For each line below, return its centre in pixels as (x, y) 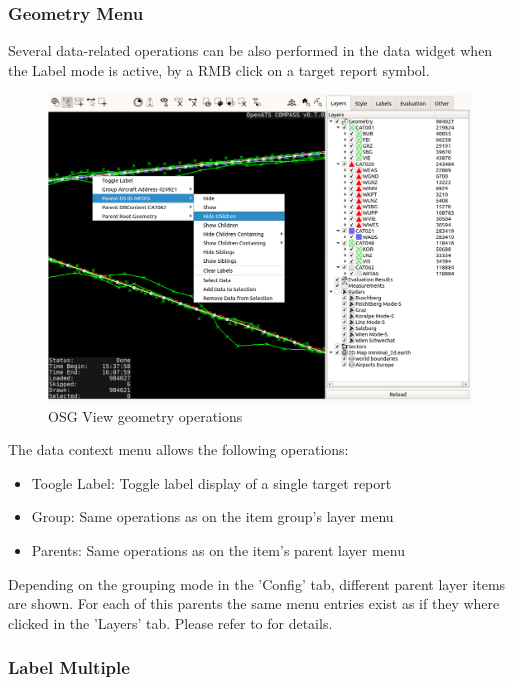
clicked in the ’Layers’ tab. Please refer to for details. (170, 622)
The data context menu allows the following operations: (178, 449)
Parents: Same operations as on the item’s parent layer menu (218, 550)
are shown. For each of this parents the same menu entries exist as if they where (254, 603)
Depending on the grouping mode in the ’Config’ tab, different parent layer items (257, 583)
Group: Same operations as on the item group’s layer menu (212, 516)
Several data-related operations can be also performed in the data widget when (250, 50)
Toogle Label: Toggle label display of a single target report (211, 482)
